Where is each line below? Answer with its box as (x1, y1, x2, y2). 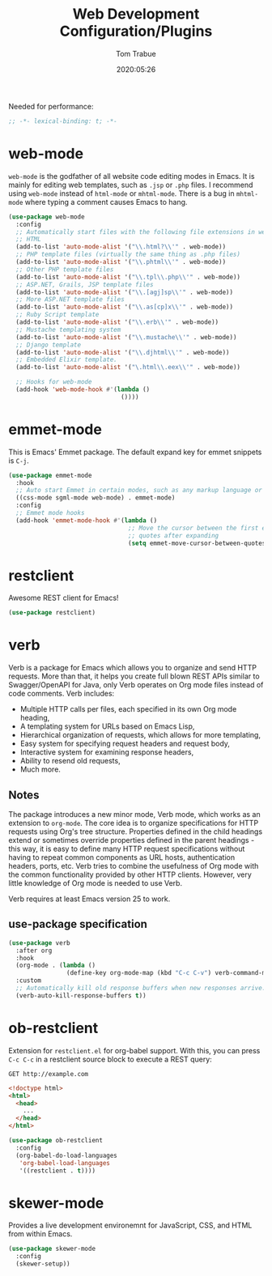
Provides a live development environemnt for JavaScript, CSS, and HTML (8, 1220, 253, 1231)
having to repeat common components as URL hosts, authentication (8, 853, 236, 862)
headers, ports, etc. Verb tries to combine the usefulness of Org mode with (8, 861, 259, 870)
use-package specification (8, 917, 148, 931)
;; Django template (15, 341, 82, 349)
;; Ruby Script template (15, 311, 100, 319)
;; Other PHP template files (15, 265, 114, 274)
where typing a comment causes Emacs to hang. (24, 197, 188, 206)
